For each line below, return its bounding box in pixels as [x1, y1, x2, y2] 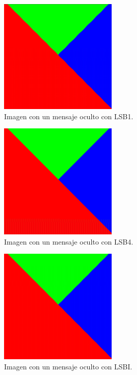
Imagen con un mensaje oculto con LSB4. [4, 236, 133, 247]
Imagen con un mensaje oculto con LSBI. [4, 361, 132, 371]
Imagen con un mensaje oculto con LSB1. [4, 111, 133, 121]
